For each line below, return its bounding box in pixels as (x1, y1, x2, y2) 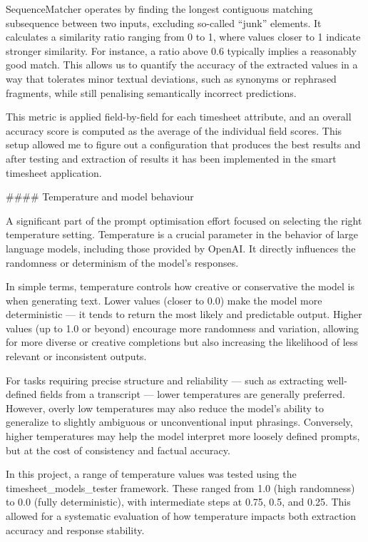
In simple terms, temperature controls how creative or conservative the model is (6, 279, 355, 294)
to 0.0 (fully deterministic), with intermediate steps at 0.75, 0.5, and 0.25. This (6, 494, 351, 509)
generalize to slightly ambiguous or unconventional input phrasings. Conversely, (6, 414, 353, 429)
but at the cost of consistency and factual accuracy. (6, 442, 230, 457)
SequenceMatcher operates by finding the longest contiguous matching (6, 1, 313, 16)
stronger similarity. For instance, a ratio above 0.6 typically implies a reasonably (6, 43, 357, 58)
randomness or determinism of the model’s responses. (6, 255, 239, 270)
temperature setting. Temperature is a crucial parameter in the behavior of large (6, 227, 359, 242)
